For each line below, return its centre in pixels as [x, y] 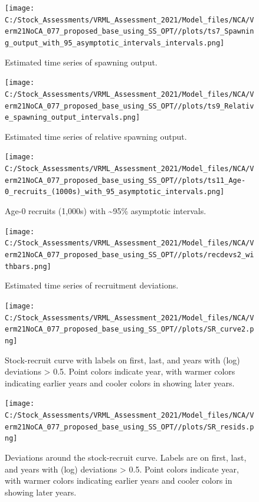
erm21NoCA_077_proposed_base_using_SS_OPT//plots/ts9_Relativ [129, 106]
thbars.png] [28, 266]
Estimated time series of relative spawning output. [96, 136]
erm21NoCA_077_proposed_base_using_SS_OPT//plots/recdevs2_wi [129, 255]
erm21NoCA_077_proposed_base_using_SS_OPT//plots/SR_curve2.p [129, 329]
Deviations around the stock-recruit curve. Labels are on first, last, [126, 457]
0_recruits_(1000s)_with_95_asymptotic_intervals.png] [115, 192]
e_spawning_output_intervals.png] [73, 118]
